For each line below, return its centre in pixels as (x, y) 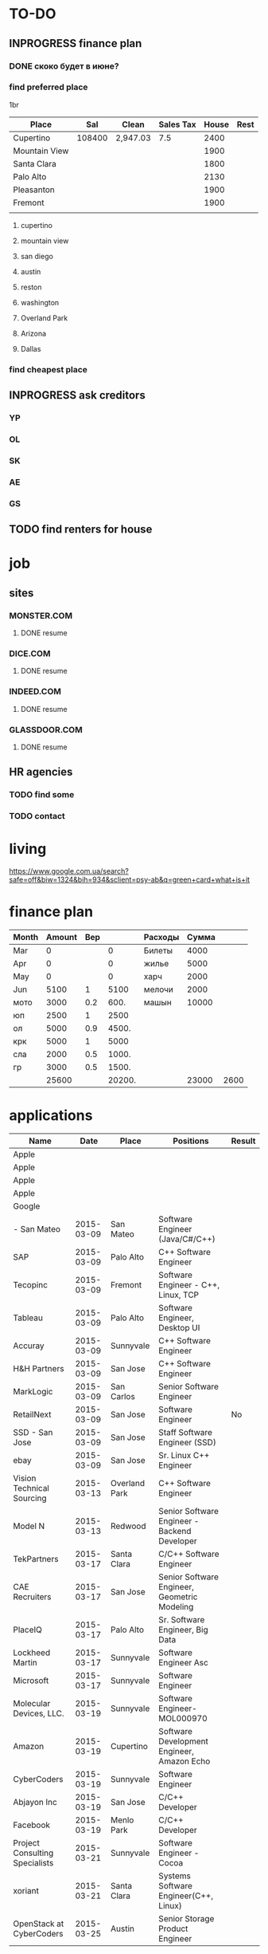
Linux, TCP (179, 1295)
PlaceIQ (28, 1630)
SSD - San (33, 1432)
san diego (37, 256)
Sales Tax (177, 124)
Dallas (31, 348)
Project (27, 1842)
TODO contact (37, 816)
